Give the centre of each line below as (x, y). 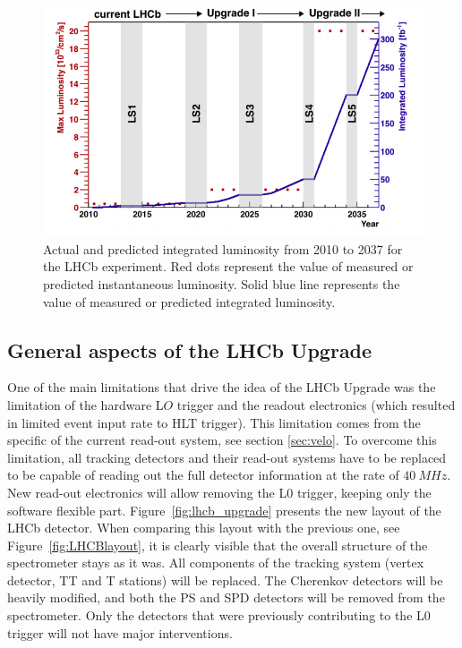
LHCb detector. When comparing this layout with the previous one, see (204, 528)
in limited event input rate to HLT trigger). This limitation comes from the (214, 422)
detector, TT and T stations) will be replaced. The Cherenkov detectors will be (225, 580)
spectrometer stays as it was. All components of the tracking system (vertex (216, 563)
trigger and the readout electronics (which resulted (316, 404)
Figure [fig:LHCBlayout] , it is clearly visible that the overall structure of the (218, 545)
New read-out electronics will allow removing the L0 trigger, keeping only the (219, 492)
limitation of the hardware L (86, 404)
